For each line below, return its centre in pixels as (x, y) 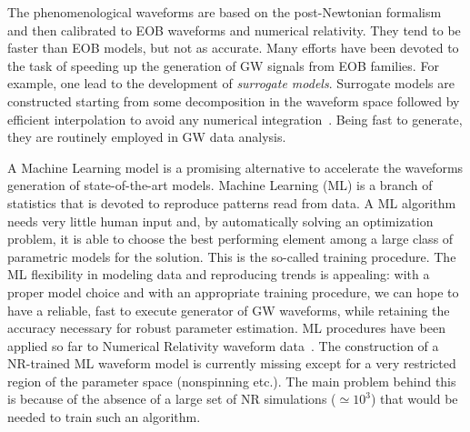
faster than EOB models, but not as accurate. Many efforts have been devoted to (233, 48)
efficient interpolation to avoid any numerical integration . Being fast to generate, (235, 119)
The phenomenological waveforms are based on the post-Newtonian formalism (225, 12)
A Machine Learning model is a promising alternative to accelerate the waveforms (235, 167)
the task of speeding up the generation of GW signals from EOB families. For (223, 65)
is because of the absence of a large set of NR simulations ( (172, 399)
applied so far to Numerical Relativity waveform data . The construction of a (223, 345)
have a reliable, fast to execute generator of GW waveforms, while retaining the (229, 310)
